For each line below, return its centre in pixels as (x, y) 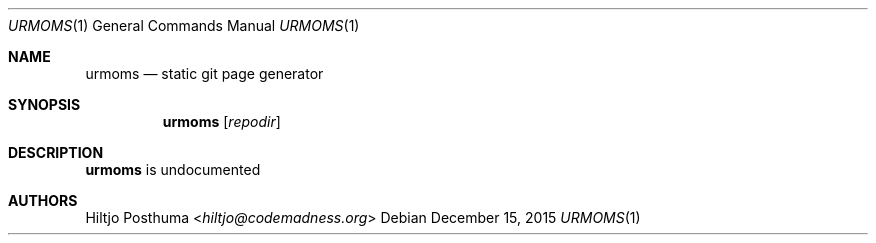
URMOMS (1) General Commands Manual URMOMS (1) (184, 25)
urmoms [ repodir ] (221, 121)
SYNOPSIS (44, 104)
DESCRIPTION (56, 152)
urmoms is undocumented (173, 169)
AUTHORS (43, 200)
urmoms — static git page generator (204, 73)
